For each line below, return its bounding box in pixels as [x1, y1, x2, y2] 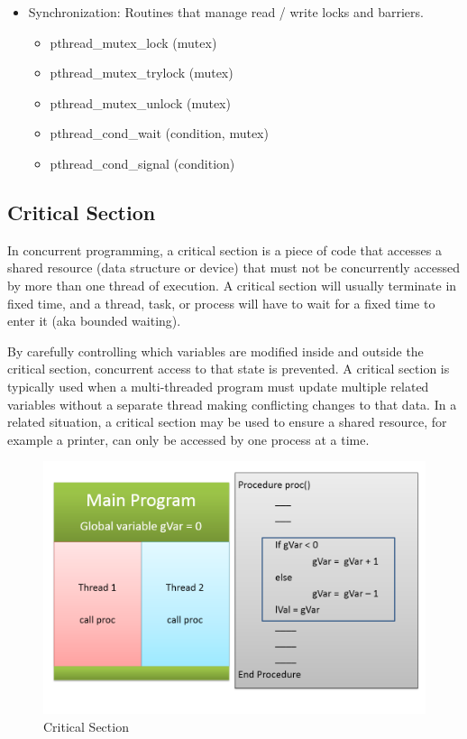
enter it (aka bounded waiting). [7, 311, 181, 330]
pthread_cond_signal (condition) [50, 153, 235, 172]
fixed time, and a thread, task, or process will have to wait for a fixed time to [7, 293, 435, 312]
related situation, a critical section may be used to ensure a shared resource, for [7, 412, 447, 431]
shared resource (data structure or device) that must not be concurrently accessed [7, 258, 461, 277]
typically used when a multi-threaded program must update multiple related [7, 376, 429, 395]
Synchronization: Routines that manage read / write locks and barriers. [28, 3, 424, 21]
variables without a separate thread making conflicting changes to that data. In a [7, 394, 457, 413]
